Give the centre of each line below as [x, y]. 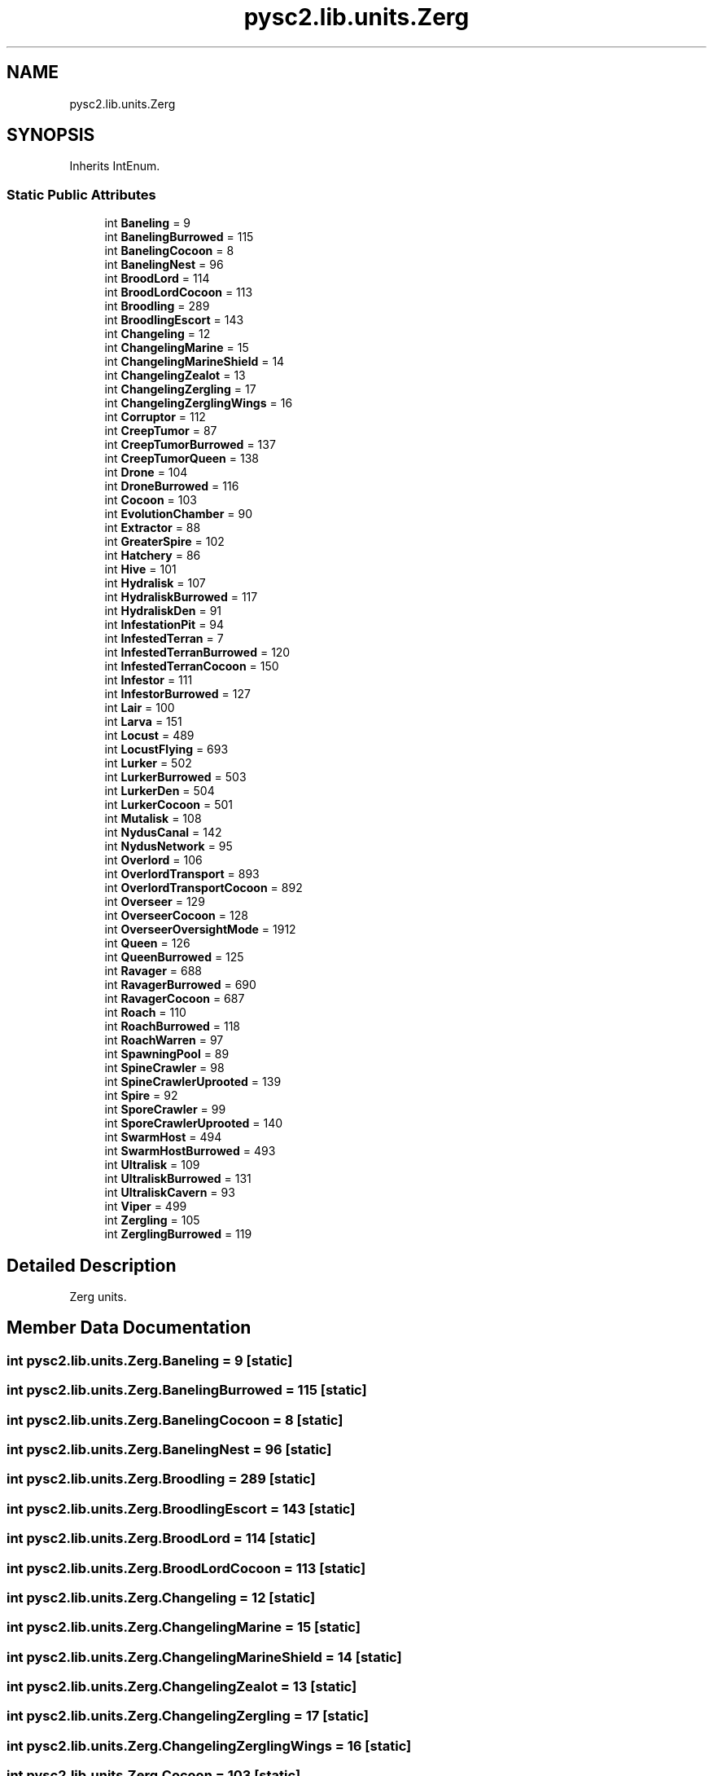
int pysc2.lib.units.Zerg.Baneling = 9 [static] [150, 1360]
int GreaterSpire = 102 [164, 542]
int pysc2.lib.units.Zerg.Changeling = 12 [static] [161, 1597]
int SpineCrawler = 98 [164, 1068]
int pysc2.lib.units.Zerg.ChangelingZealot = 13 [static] [182, 1686]
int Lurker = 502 [148, 763]
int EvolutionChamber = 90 [179, 514]
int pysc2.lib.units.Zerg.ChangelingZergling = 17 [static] [188, 1716]
